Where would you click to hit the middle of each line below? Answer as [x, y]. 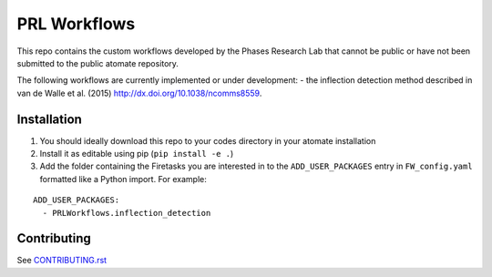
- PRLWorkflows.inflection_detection [127, 213]
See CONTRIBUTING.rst [62, 261]
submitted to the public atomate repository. [98, 63]
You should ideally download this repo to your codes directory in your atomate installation [208, 140]
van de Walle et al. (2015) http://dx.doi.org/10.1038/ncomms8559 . [139, 93]
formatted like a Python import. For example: [123, 179]
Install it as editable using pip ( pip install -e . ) [137, 154]
